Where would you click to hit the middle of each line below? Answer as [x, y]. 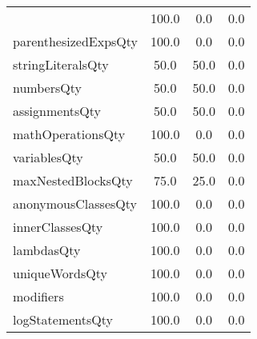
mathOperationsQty [69, 134]
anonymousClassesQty [75, 203]
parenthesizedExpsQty [76, 41]
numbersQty [47, 88]
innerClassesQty [58, 227]
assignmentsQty [57, 111]
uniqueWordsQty [60, 273]
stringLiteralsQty [61, 64]
